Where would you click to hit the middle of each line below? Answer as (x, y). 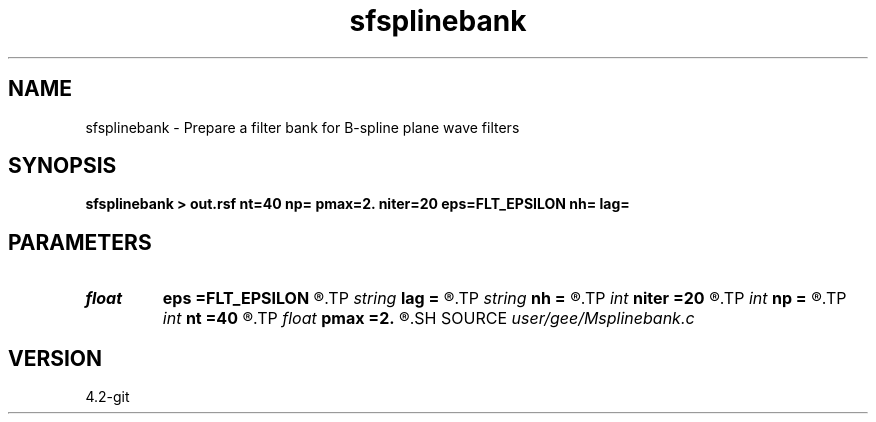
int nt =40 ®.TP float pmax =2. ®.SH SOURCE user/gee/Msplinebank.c (428, 318)
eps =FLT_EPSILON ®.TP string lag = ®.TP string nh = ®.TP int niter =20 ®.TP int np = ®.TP (504, 298)
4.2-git (107, 397)
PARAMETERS (80, 242)
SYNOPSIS (62, 166)
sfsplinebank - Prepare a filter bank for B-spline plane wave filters (302, 127)
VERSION (55, 358)
